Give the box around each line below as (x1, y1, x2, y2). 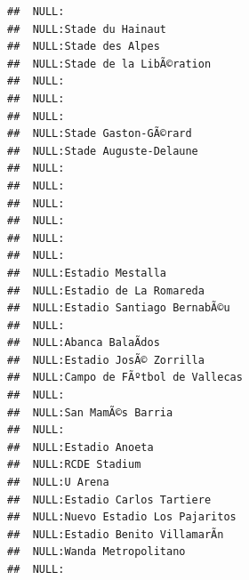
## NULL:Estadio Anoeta (7, 440, 154, 454)
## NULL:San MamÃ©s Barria (7, 406, 173, 419)
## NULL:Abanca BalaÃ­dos (7, 336, 160, 350)
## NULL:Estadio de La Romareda (7, 284, 205, 297)
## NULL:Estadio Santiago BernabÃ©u (7, 302, 230, 315)
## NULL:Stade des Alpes (7, 40, 160, 53)
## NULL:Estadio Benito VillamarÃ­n (7, 528, 224, 541)
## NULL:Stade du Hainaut (7, 22, 166, 36)
